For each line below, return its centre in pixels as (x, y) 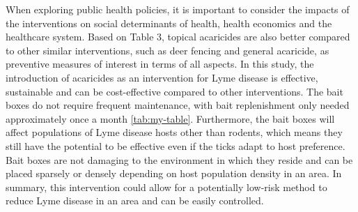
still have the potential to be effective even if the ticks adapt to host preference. (176, 145)
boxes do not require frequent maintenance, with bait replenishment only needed (178, 105)
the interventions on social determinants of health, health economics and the (169, 23)
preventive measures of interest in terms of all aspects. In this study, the (160, 64)
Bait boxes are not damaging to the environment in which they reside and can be (179, 159)
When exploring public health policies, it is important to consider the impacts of (178, 9)
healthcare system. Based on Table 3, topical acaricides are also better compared (178, 37)
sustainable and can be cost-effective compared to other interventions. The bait (174, 91)
